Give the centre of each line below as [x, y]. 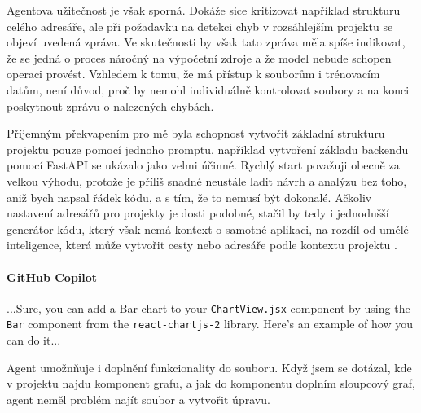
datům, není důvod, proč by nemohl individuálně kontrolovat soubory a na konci [208, 89]
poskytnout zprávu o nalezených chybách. [110, 105]
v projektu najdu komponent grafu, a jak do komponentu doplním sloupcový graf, [211, 383]
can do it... [34, 340]
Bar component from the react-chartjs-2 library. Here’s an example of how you [210, 324]
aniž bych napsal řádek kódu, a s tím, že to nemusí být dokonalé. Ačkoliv [189, 197]
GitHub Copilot [52, 277]
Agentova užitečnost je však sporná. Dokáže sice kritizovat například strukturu [204, 10]
